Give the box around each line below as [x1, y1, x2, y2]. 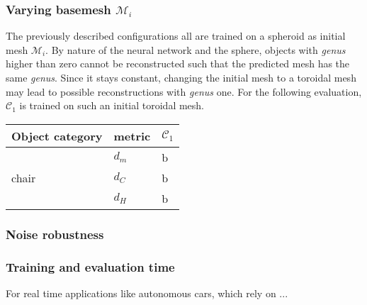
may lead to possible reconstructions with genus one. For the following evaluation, [6, 84, 362, 99]
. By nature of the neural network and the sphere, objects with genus [45, 42, 346, 57]
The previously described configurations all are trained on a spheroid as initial [6, 28, 346, 43]
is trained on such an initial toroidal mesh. [19, 98, 205, 113]
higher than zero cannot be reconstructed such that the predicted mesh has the [6, 56, 350, 71]
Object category [11, 127, 103, 144]
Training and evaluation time [6, 257, 175, 275]
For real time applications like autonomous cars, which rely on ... [6, 285, 288, 300]
